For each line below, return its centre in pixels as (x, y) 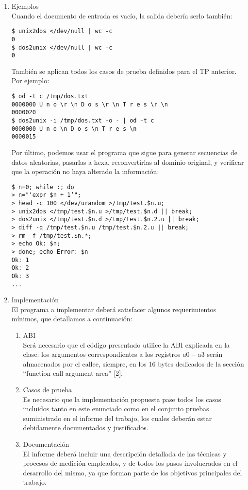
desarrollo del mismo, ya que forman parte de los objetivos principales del (132, 472)
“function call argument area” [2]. (73, 373)
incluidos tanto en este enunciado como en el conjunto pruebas (116, 409)
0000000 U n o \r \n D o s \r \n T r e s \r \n (90, 104)
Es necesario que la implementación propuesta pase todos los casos (122, 399)
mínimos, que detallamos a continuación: (72, 319)
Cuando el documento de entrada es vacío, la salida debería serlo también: (122, 15)
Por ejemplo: (30, 80)
